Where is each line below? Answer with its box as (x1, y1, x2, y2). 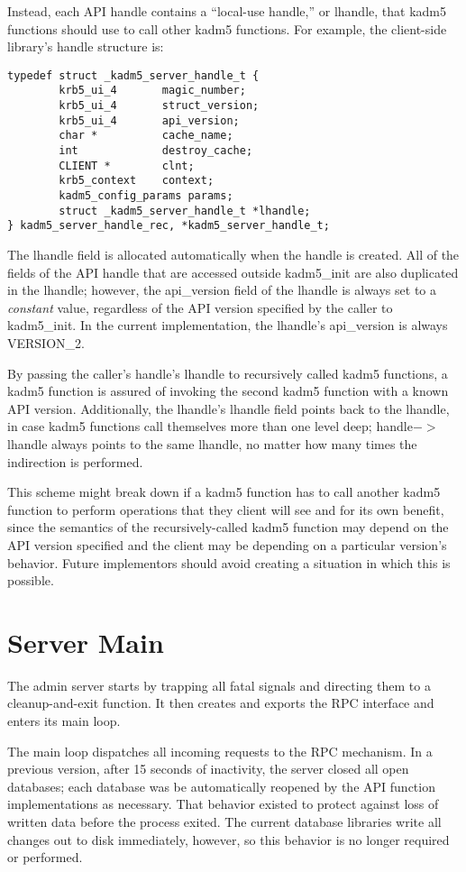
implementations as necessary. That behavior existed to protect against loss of (7, 794, 439, 813)
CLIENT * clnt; (59, 159, 195, 172)
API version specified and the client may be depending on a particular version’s (7, 535, 447, 554)
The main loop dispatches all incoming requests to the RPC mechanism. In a (7, 741, 433, 760)
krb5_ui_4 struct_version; (59, 99, 260, 113)
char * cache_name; (59, 129, 233, 142)
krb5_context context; (59, 174, 215, 188)
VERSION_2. (7, 333, 85, 352)
